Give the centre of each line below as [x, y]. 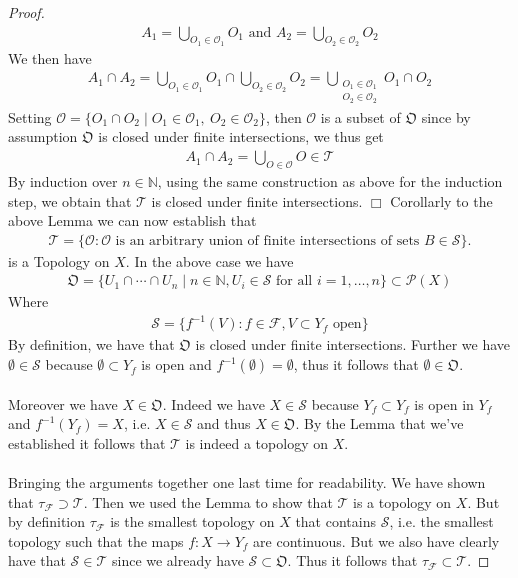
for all [294, 281]
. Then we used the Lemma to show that [208, 501]
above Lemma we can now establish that [132, 220]
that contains [335, 521]
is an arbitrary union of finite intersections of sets [267, 240]
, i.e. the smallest [441, 521]
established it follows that [87, 442]
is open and [176, 364]
